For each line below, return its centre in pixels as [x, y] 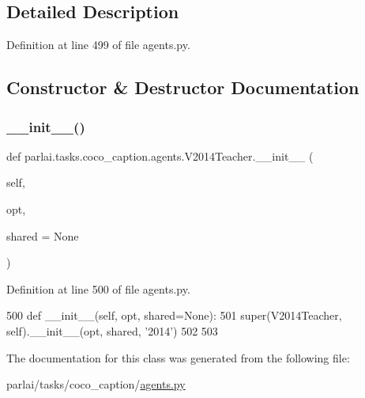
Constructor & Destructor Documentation [183, 87]
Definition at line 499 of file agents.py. [98, 45]
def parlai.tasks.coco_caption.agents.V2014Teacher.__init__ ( [160, 155]
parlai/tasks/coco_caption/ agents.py [96, 384]
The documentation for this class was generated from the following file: [178, 357]
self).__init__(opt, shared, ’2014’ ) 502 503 [112, 330]
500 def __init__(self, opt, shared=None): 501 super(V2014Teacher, [174, 315]
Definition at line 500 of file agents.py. [98, 288]
